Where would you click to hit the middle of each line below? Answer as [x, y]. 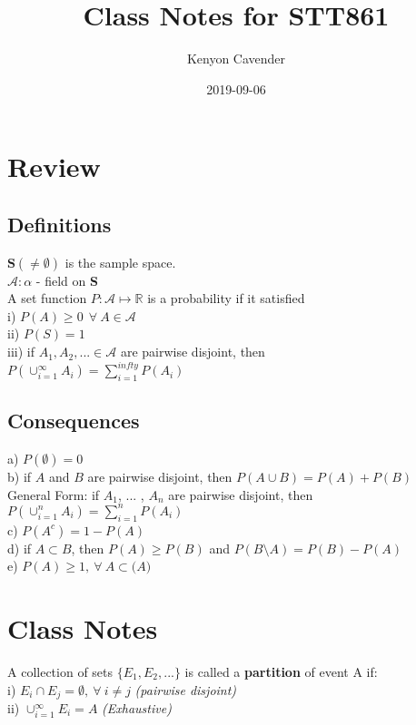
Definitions [59, 224]
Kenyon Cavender [236, 59]
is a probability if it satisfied [226, 298]
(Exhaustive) [137, 708]
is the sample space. [120, 262]
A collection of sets [60, 671]
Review [54, 167]
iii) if [21, 352]
